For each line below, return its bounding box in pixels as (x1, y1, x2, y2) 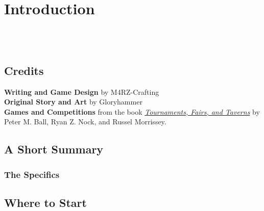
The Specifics (4, 168, 60, 180)
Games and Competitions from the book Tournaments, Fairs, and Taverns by (4, 106, 260, 117)
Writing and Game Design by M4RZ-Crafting (4, 86, 159, 97)
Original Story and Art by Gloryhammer (4, 96, 142, 107)
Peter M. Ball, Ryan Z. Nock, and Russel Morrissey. (4, 116, 166, 127)
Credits (4, 62, 44, 78)
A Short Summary (4, 141, 104, 157)
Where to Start (4, 194, 87, 210)
